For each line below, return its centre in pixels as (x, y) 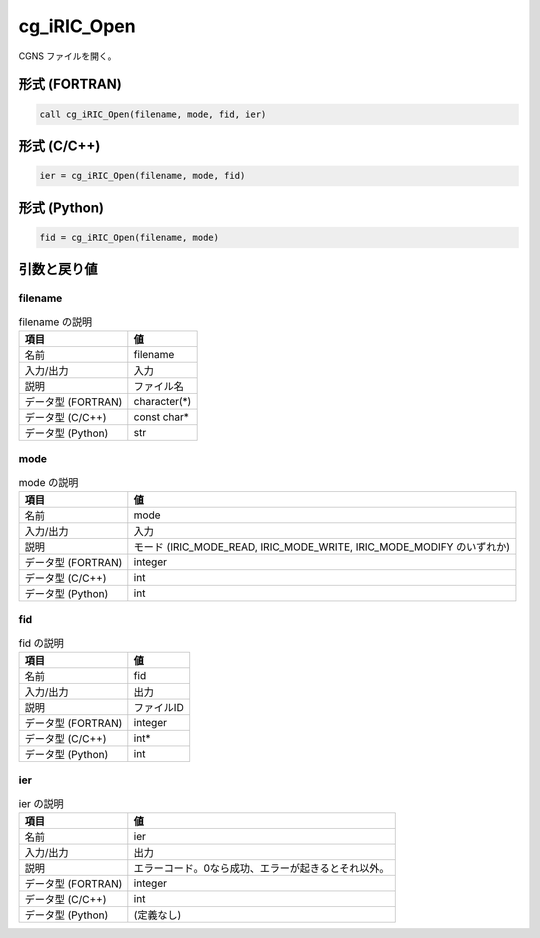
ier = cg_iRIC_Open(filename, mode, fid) (142, 176)
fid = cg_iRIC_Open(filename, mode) (129, 237)
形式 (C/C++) (59, 145)
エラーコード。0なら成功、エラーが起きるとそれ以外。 (261, 868)
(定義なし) (157, 915)
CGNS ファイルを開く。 (67, 56)
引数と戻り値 (58, 269)
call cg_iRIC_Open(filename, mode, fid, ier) (153, 114)
